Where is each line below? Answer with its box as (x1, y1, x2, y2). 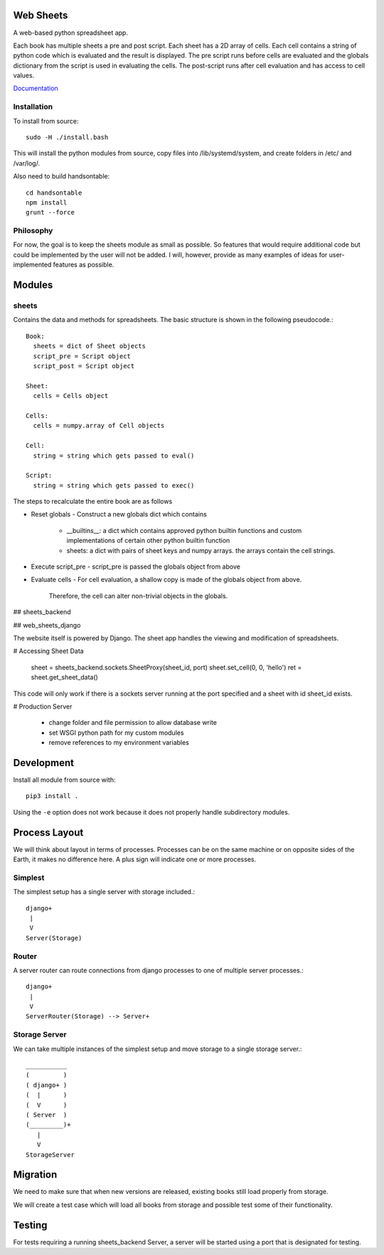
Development (13, 757, 75, 769)
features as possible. (53, 260, 114, 269)
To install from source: (13, 117, 79, 125)
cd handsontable (26, 188, 82, 197)
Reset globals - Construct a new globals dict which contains (31, 510, 208, 519)
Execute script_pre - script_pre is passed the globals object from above (31, 562, 241, 571)
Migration (13, 1169, 58, 1181)
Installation (13, 102, 53, 112)
